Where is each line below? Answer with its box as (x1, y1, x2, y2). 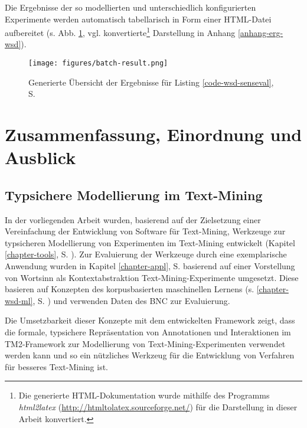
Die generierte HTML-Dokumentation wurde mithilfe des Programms (18, 389, 270, 401)
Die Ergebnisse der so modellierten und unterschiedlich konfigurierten (5, 1, 256, 13)
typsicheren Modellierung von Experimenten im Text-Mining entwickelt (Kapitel (5, 236, 295, 249)
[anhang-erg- (237, 26, 283, 38)
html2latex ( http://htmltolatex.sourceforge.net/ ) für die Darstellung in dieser (18, 400, 298, 413)
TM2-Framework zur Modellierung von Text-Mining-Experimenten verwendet (5, 337, 286, 349)
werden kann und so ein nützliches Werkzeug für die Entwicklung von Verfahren (5, 349, 295, 361)
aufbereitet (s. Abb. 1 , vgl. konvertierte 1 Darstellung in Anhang (5, 25, 236, 38)
